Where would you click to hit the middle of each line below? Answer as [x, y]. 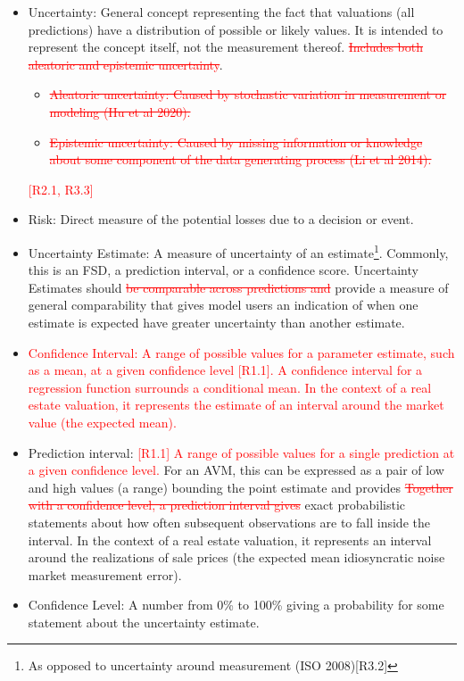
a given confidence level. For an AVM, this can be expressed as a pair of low [236, 470]
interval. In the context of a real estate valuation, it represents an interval [230, 540]
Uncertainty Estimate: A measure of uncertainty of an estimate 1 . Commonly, [238, 251]
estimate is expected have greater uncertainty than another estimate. [216, 322]
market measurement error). [105, 574]
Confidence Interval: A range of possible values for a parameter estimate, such [241, 352]
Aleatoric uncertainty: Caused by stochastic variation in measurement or [248, 94]
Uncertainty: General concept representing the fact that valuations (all [221, 12]
